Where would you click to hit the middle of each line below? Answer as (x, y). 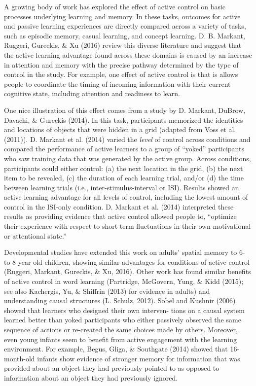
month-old (19, 358)
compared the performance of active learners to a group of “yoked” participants (124, 149)
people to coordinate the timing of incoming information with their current (117, 84)
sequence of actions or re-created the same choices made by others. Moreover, (121, 329)
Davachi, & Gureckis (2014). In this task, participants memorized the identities (124, 120)
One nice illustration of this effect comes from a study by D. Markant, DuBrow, (125, 110)
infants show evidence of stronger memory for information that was (139, 358)
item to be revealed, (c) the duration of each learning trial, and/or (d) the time (124, 178)
